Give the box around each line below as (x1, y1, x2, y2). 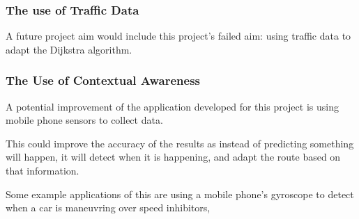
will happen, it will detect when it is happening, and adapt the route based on (6, 149, 341, 164)
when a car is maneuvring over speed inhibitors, (6, 200, 211, 215)
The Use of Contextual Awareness (6, 72, 200, 89)
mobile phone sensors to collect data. (6, 113, 163, 127)
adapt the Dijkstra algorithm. (6, 42, 132, 56)
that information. (6, 163, 79, 177)
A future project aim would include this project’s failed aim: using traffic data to (6, 29, 351, 43)
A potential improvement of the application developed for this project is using (6, 99, 339, 113)
